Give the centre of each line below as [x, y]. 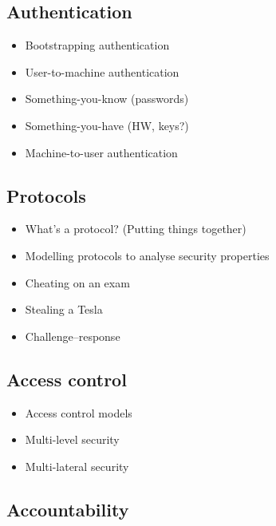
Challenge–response [73, 336]
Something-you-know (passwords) [107, 99]
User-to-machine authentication [102, 71]
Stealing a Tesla [64, 309]
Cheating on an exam [77, 282]
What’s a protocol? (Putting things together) [136, 229]
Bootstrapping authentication [97, 45]
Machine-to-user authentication [101, 152]
